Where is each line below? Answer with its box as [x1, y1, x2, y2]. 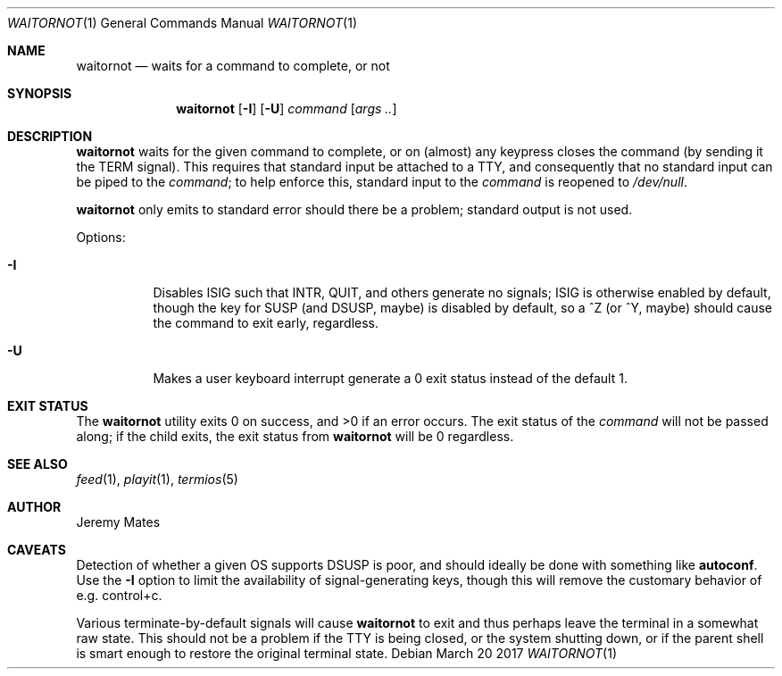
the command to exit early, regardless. [153, 315, 379, 330]
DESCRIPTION [7, 129, 93, 144]
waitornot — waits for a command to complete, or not [76, 58, 390, 73]
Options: [76, 230, 126, 245]
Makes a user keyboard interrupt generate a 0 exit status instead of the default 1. [153, 371, 628, 386]
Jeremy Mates [76, 514, 161, 530]
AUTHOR [7, 499, 62, 514]
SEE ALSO [7, 456, 68, 472]
